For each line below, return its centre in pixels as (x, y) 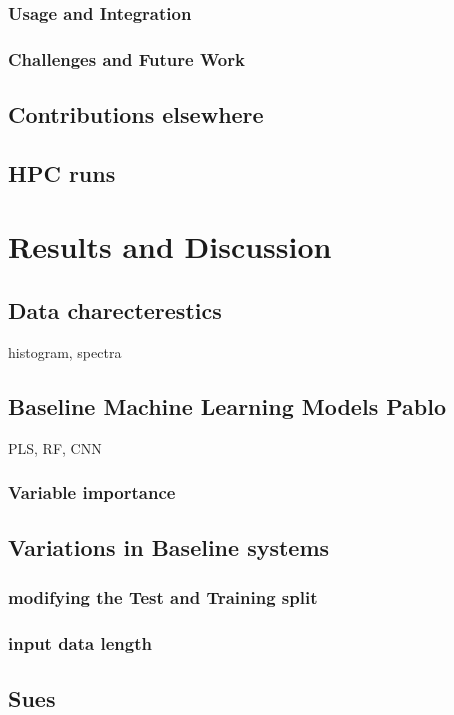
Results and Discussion (170, 246)
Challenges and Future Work (126, 58)
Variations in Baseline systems (169, 547)
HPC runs (62, 172)
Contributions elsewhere (136, 114)
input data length (80, 642)
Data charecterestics (115, 310)
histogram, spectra (65, 351)
